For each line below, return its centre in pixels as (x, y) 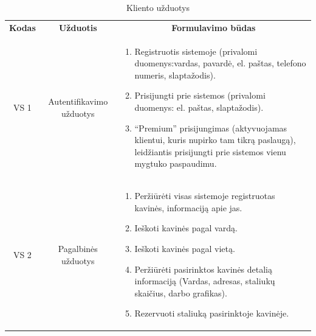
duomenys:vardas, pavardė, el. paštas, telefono (220, 63)
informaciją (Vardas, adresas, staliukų (205, 281)
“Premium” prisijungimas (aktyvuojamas (211, 128)
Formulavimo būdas (214, 27)
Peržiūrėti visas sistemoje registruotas (205, 196)
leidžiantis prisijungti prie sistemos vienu (210, 151)
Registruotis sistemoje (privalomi (196, 51)
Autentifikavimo (78, 101)
